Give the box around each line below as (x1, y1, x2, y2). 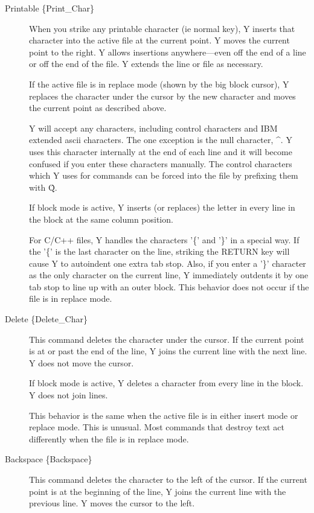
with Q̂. (29, 180, 57, 193)
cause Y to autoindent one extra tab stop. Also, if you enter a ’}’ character (29, 256, 306, 269)
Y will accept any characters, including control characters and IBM (29, 121, 278, 134)
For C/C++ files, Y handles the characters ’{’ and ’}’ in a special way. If (29, 233, 300, 246)
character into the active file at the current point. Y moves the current (29, 34, 290, 46)
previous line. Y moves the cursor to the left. (29, 497, 195, 509)
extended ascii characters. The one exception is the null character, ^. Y (29, 133, 292, 146)
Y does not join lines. (29, 389, 108, 401)
